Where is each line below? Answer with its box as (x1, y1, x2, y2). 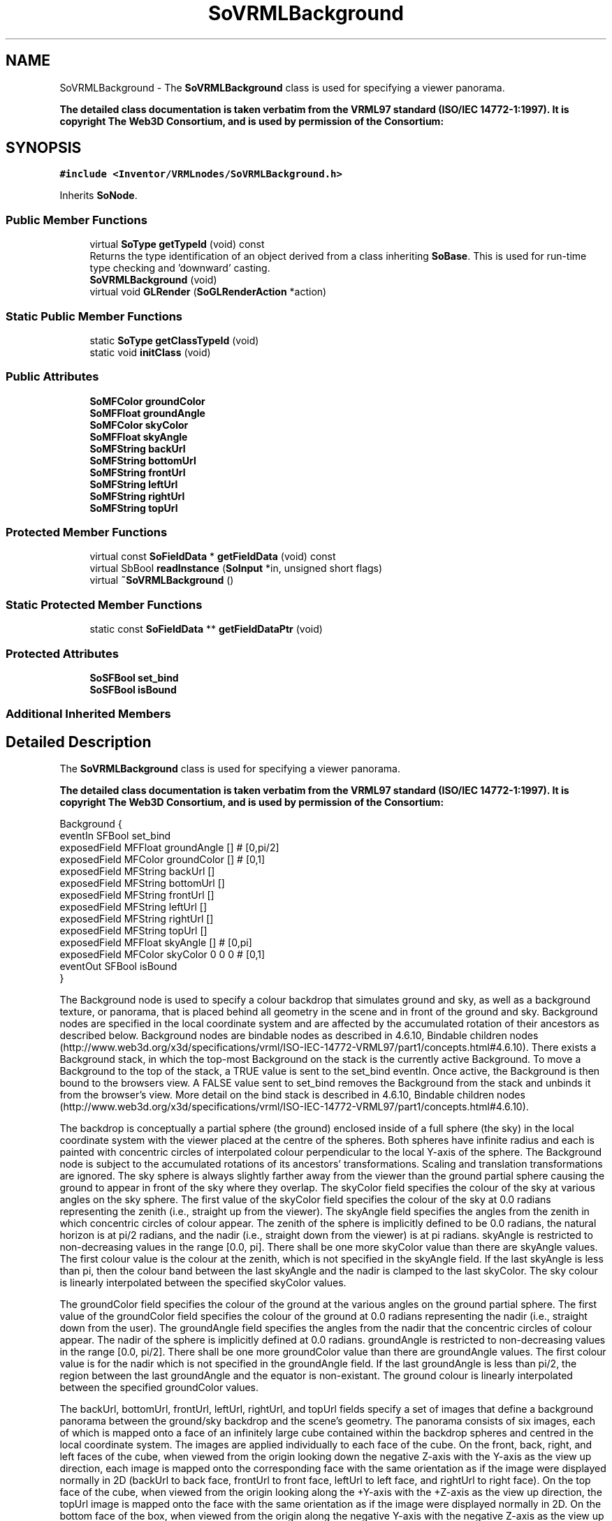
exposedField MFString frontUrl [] (59, 889, 214, 902)
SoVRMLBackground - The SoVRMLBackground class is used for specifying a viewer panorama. (59, 81, 505, 94)
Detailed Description (6, 733, 152, 751)
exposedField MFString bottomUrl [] (59, 877, 225, 890)
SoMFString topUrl (89, 501, 178, 514)
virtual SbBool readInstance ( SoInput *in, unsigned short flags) (89, 562, 383, 575)
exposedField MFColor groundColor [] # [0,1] (59, 853, 265, 866)
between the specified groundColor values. (59, 1381, 259, 1394)
